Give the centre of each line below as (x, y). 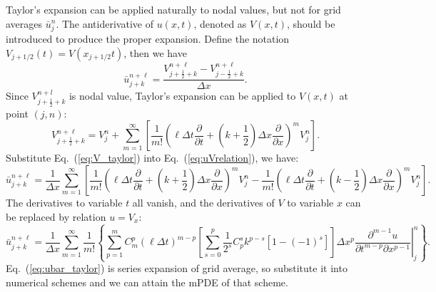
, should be (311, 23)
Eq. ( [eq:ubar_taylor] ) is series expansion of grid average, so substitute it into (177, 268)
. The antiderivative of (105, 23)
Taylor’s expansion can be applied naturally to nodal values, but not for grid (173, 9)
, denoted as (220, 23)
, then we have (155, 52)
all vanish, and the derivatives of (203, 203)
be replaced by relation (56, 216)
